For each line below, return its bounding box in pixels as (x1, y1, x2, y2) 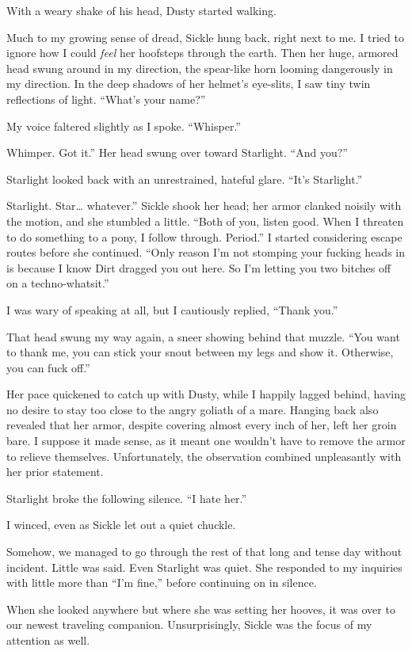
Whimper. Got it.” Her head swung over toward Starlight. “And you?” (6, 144, 348, 161)
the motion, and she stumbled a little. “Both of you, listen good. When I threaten (6, 212, 404, 229)
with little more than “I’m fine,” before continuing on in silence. (6, 574, 317, 591)
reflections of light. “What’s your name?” (6, 90, 206, 107)
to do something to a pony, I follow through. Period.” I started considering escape (6, 228, 402, 245)
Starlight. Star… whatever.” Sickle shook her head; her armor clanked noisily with (6, 197, 402, 214)
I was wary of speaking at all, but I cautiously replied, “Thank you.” (6, 301, 338, 318)
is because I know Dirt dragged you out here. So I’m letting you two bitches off (6, 259, 391, 276)
